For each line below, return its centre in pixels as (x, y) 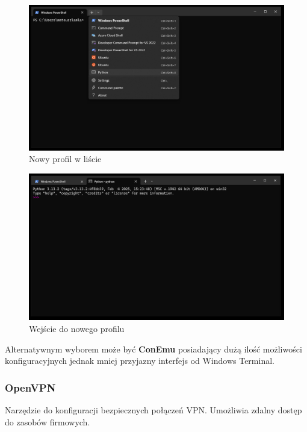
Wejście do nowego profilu (77, 329)
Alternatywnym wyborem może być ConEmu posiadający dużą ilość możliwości (153, 349)
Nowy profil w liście (65, 159)
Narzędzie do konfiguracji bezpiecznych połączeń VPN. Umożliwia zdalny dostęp (153, 410)
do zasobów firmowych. (48, 421)
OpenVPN (30, 387)
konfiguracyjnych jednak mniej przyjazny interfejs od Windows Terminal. (140, 361)
